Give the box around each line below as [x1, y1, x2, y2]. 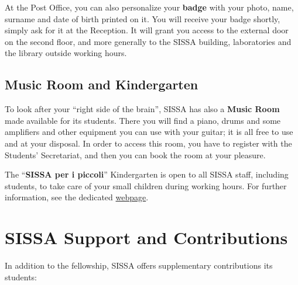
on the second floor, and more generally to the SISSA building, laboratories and [5, 35, 292, 47]
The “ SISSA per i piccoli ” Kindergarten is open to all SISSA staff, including [5, 168, 289, 180]
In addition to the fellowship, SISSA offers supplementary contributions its [5, 259, 273, 272]
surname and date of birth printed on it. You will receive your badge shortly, [5, 12, 280, 25]
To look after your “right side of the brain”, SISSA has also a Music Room [5, 103, 280, 115]
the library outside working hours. [5, 47, 127, 59]
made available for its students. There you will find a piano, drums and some [5, 114, 281, 126]
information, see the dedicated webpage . [5, 191, 149, 203]
